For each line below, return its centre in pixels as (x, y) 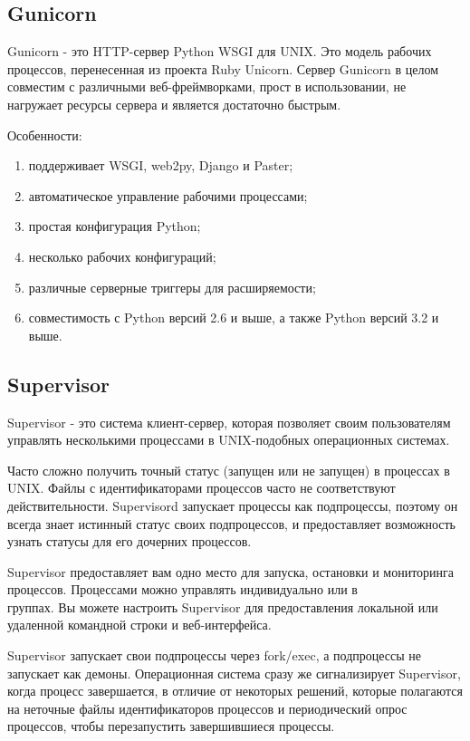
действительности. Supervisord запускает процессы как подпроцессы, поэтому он (233, 505)
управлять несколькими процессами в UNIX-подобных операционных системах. (229, 440)
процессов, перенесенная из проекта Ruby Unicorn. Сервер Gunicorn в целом (223, 68)
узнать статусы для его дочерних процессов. (129, 541)
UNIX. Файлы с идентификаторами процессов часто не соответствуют (201, 488)
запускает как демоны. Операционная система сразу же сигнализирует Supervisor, (234, 673)
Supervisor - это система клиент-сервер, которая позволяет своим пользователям (229, 422)
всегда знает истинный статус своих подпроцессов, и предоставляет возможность (231, 523)
